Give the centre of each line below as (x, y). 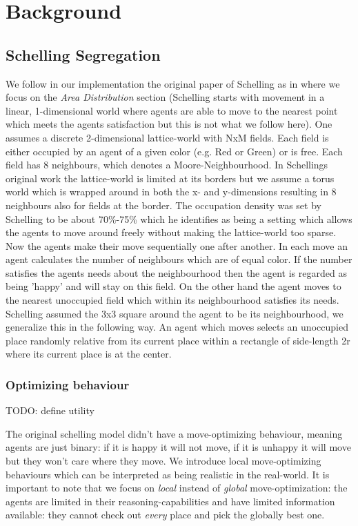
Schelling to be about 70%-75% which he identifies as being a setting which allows (179, 218)
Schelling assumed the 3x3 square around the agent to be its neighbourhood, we (175, 313)
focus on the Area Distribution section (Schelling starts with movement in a (165, 97)
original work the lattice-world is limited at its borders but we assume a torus (170, 178)
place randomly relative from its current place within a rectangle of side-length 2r (178, 340)
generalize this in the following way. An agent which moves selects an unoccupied (177, 327)
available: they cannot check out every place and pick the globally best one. (165, 515)
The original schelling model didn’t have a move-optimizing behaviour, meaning (174, 433)
